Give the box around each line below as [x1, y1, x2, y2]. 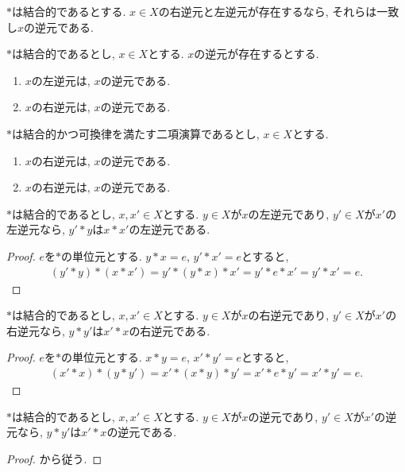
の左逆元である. [129, 221, 210, 238]
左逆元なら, [6, 221, 65, 238]
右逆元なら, [6, 322, 65, 339]
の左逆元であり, [248, 205, 330, 222]
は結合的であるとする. [12, 3, 126, 19]
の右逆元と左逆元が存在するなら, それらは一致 [158, 3, 399, 19]
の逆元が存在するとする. [194, 45, 319, 62]
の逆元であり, [248, 408, 318, 424]
